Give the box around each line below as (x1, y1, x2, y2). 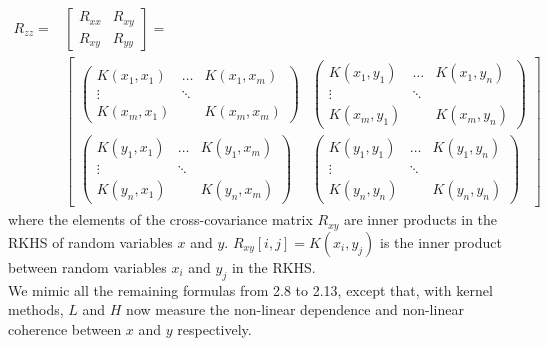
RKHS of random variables (8, 231, 173, 252)
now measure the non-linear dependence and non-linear (126, 299, 464, 320)
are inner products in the (343, 209, 498, 230)
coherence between (8, 318, 122, 339)
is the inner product (380, 231, 502, 252)
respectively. (177, 318, 252, 339)
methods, (8, 299, 64, 320)
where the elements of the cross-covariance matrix (8, 209, 313, 230)
